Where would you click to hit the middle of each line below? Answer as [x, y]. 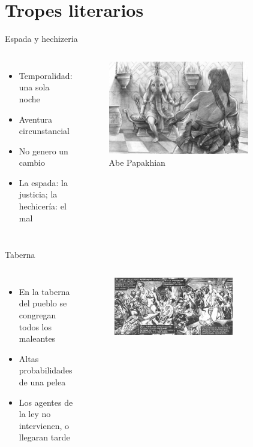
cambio [32, 162]
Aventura [36, 119]
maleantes [37, 338]
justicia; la [38, 194]
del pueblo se [43, 303]
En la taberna [44, 291]
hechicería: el [43, 206]
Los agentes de [46, 402]
